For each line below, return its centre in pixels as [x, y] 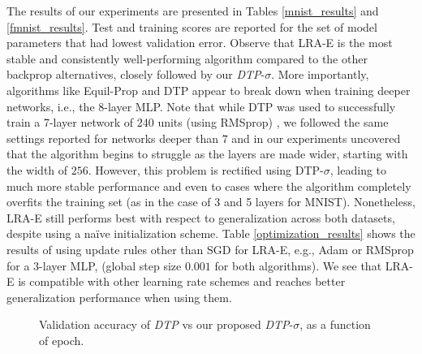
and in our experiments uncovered [316, 138]
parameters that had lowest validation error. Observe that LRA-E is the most [200, 43]
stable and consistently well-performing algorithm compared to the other [187, 58]
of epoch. [62, 340]
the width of [37, 169]
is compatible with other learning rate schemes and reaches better [182, 281]
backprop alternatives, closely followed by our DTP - [136, 74]
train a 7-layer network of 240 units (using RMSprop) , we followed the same [198, 122]
